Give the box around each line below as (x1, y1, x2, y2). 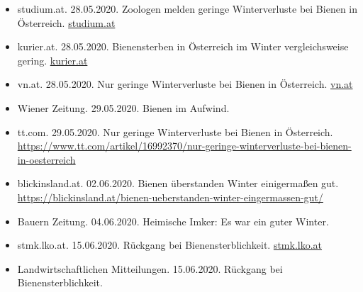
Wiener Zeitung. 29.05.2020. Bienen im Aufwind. (17, 100, 230, 115)
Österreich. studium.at (17, 15, 116, 30)
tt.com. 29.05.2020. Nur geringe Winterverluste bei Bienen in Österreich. (17, 124, 333, 139)
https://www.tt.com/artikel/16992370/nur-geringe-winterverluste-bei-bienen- (17, 138, 352, 153)
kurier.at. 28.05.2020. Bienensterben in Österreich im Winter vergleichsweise (17, 39, 349, 54)
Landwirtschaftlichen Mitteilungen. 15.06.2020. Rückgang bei (17, 261, 283, 276)
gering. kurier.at (17, 52, 88, 67)
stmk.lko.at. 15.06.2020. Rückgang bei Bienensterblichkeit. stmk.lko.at (17, 237, 323, 252)
